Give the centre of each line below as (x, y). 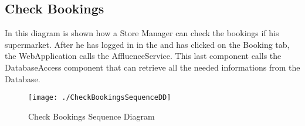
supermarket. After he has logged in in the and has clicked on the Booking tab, (147, 44)
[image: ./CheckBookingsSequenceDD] (100, 98)
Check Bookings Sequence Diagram (91, 116)
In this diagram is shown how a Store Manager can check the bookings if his (142, 33)
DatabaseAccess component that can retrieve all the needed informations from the (152, 67)
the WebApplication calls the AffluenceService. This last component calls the (143, 56)
